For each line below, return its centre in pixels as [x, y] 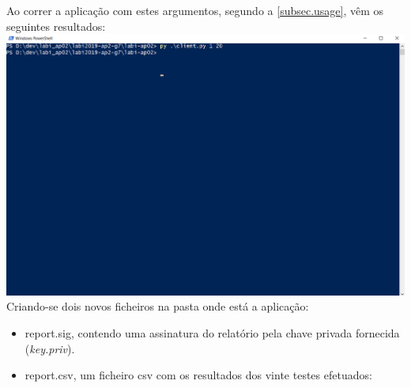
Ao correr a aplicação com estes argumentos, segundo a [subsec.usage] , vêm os [195, 10]
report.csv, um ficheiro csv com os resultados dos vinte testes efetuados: [198, 375]
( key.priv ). [50, 348]
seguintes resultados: [56, 26]
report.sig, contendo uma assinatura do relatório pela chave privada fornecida [212, 332]
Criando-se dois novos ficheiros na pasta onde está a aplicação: [158, 306]
